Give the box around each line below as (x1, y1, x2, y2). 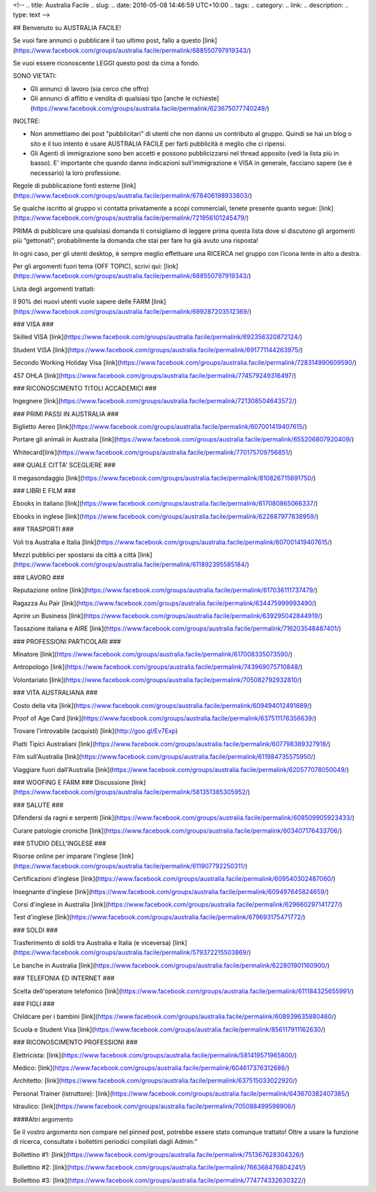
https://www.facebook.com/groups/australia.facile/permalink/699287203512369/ (15, 307, 250, 315)
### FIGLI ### (13, 999, 55, 1008)
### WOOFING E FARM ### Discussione (13, 778, 130, 786)
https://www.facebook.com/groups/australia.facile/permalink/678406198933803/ (15, 191, 250, 199)
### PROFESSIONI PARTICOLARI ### (13, 637, 121, 645)
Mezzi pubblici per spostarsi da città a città (13, 550, 136, 559)
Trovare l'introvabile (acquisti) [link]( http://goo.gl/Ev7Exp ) (13, 727, 178, 735)
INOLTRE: (13, 116, 41, 125)
